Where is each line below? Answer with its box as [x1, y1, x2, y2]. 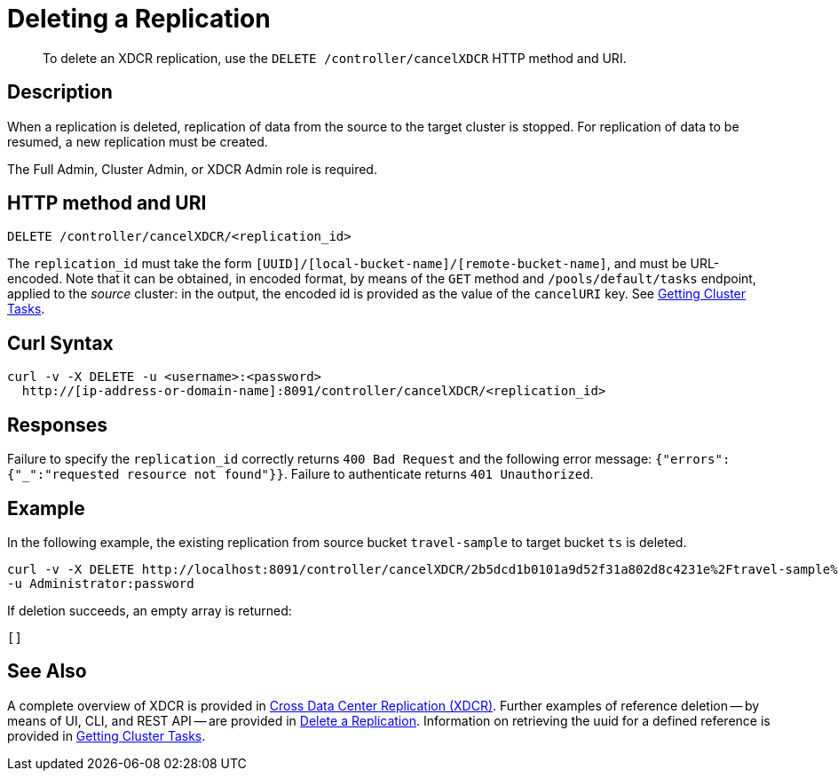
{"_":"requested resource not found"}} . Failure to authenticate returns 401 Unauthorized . [7, 466, 594, 482]
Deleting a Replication [7, 4, 271, 34]
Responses [7, 413, 108, 436]
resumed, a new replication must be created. [7, 133, 268, 149]
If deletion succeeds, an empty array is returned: [7, 602, 292, 618]
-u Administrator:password [7, 576, 194, 591]
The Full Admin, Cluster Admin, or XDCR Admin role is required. [7, 161, 377, 177]
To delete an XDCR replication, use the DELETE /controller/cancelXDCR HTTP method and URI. [43, 50, 627, 66]
